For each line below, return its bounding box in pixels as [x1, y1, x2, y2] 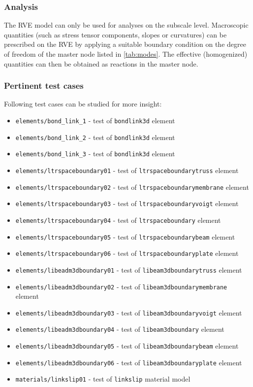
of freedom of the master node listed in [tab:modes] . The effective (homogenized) [4, 49, 248, 59]
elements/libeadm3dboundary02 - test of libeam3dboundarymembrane [15, 281, 227, 291]
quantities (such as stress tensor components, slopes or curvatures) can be [4, 29, 227, 39]
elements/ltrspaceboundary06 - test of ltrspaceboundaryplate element [15, 248, 239, 258]
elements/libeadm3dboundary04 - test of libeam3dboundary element [15, 324, 224, 334]
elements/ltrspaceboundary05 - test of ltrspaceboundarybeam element [15, 231, 235, 242]
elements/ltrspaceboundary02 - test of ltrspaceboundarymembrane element [15, 181, 249, 192]
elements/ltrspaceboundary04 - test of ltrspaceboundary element [15, 214, 221, 225]
